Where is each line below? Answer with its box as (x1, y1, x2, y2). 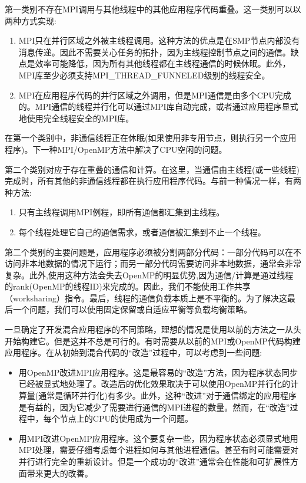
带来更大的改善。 (26, 466, 93, 479)
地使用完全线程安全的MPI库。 (18, 111, 134, 124)
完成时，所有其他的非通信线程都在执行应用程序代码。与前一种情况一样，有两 (5, 175, 301, 187)
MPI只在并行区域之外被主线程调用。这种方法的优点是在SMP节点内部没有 (18, 34, 300, 47)
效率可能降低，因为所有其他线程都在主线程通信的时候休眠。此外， (35, 57, 291, 70)
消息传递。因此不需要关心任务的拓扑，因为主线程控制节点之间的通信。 (18, 45, 291, 58)
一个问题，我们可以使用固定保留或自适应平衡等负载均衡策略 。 (12, 303, 252, 316)
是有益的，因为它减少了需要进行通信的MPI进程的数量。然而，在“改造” (18, 400, 290, 413)
